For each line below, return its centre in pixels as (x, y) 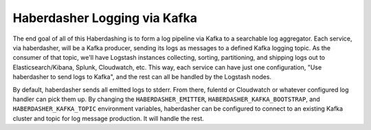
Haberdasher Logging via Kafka (105, 18)
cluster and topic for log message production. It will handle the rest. (108, 118)
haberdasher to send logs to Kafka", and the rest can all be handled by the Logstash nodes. (142, 77)
